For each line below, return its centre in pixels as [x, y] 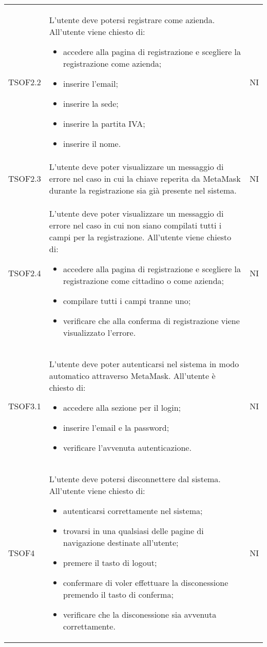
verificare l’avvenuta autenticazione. [127, 448]
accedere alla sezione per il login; [122, 407]
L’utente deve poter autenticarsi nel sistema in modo [144, 364]
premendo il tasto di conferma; [118, 594]
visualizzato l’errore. [99, 332]
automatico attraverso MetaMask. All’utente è [132, 376]
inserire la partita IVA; [104, 123]
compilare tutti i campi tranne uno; [127, 301]
